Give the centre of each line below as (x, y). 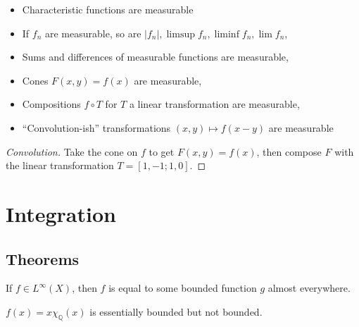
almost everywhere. (309, 288)
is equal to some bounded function (183, 288)
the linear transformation (60, 165)
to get (162, 151)
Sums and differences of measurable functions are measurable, (155, 57)
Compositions (51, 104)
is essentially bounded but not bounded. (176, 311)
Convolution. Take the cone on (72, 151)
